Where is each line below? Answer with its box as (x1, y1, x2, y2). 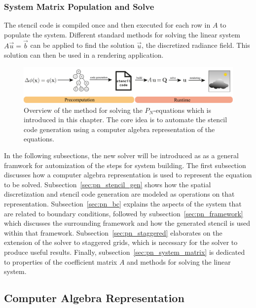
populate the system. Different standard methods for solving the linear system (4, 29, 240, 39)
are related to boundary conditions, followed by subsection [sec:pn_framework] (4, 208, 243, 218)
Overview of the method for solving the (24, 104, 143, 115)
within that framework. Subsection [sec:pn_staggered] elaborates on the (4, 227, 222, 238)
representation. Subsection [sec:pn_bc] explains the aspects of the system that (4, 199, 242, 209)
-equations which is (153, 104, 212, 115)
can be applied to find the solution (30, 40, 135, 50)
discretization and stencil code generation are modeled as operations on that (4, 189, 235, 199)
